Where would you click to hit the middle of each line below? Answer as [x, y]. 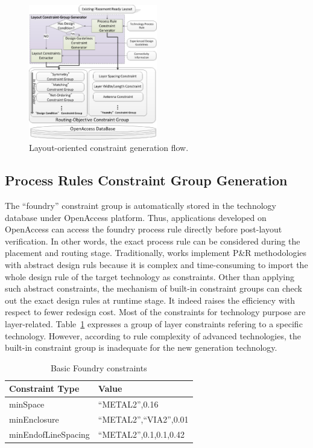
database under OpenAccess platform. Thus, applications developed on [136, 217]
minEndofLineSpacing [49, 434]
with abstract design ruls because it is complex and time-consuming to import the [156, 264]
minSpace [27, 404]
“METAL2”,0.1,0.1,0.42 [141, 434]
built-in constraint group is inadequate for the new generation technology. [141, 347]
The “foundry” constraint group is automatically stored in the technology [141, 206]
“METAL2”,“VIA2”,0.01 [143, 419]
